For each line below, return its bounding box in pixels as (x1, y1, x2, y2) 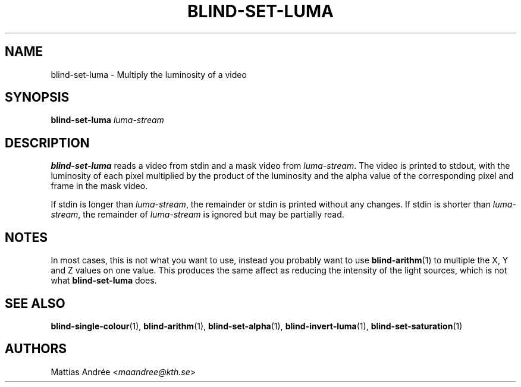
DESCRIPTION (5, 135, 90, 150)
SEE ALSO (5, 295, 65, 311)
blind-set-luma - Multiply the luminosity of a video (51, 69, 247, 80)
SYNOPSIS (5, 90, 70, 105)
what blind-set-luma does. (51, 275, 157, 286)
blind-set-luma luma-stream (51, 115, 164, 125)
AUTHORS (5, 341, 67, 357)
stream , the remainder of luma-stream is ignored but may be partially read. (51, 209, 344, 220)
